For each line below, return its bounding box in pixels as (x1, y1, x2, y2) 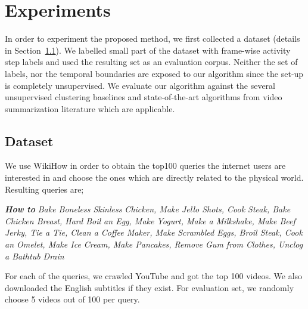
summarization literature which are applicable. (5, 102, 175, 115)
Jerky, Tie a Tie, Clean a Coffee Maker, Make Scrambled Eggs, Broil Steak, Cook (5, 226, 303, 239)
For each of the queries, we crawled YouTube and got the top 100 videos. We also (5, 270, 303, 282)
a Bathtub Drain (5, 249, 64, 262)
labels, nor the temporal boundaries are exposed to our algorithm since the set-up (5, 67, 304, 79)
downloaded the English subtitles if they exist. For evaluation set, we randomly (5, 281, 294, 293)
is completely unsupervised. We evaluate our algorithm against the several (5, 79, 275, 91)
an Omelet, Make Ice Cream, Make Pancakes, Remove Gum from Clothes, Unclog (5, 238, 303, 251)
